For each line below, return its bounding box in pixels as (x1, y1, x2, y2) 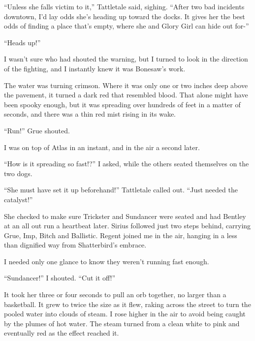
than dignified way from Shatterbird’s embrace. (4, 240, 147, 250)
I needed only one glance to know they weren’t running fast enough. (4, 256, 209, 266)
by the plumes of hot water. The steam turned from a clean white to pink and (4, 318, 240, 328)
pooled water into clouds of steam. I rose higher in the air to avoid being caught (4, 309, 246, 319)
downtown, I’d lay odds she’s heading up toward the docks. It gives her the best (4, 11, 245, 21)
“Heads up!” (4, 37, 41, 47)
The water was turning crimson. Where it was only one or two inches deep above (4, 80, 248, 90)
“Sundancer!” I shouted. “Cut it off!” (4, 273, 116, 283)
